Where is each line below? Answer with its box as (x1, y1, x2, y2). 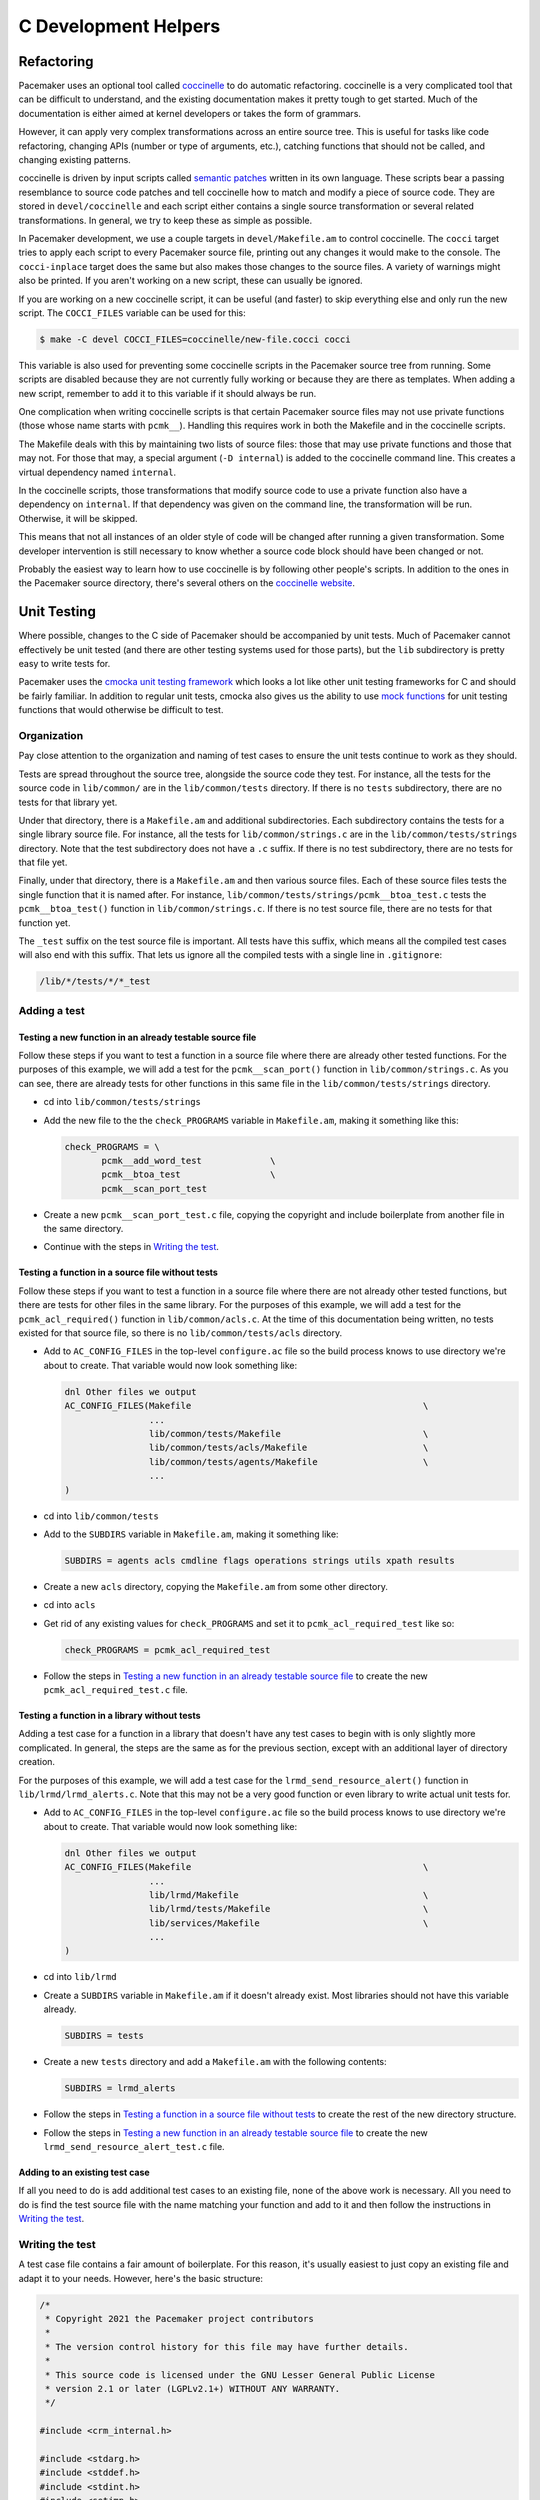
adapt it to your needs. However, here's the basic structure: (18, 2272, 264, 2284)
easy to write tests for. (18, 658, 111, 670)
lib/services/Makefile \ (148, 1917, 429, 1929)
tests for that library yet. (18, 796, 118, 808)
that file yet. (18, 856, 68, 869)
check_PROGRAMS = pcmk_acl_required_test (64, 1644, 271, 1655)
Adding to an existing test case (18, 2166, 150, 2178)
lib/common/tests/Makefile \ (148, 1428, 429, 1439)
